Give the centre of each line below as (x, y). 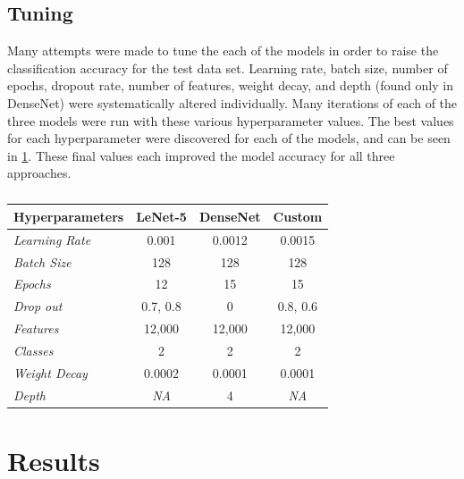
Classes (34, 351)
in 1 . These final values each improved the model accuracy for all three (201, 155)
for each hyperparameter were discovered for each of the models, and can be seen (229, 138)
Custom (298, 216)
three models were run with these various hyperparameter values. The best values (231, 120)
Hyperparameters (69, 216)
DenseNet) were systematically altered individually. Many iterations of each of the (232, 102)
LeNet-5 (161, 216)
